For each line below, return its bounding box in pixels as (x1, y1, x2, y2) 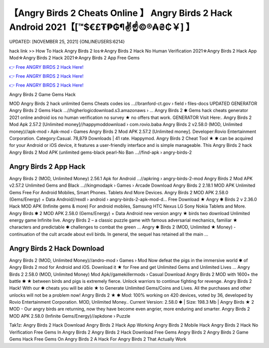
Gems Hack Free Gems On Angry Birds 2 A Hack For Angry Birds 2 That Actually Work (9, 336, 187, 342)
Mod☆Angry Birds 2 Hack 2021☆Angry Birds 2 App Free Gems (9, 55, 140, 61)
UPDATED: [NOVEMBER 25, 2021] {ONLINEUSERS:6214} (9, 39, 125, 45)
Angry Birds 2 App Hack (9, 162, 86, 171)
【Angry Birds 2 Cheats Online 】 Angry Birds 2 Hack (9, 7, 233, 18)
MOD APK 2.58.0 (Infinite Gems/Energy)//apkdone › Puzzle (9, 313, 131, 319)
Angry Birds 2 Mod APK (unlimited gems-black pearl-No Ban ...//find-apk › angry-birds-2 (9, 149, 192, 155)
